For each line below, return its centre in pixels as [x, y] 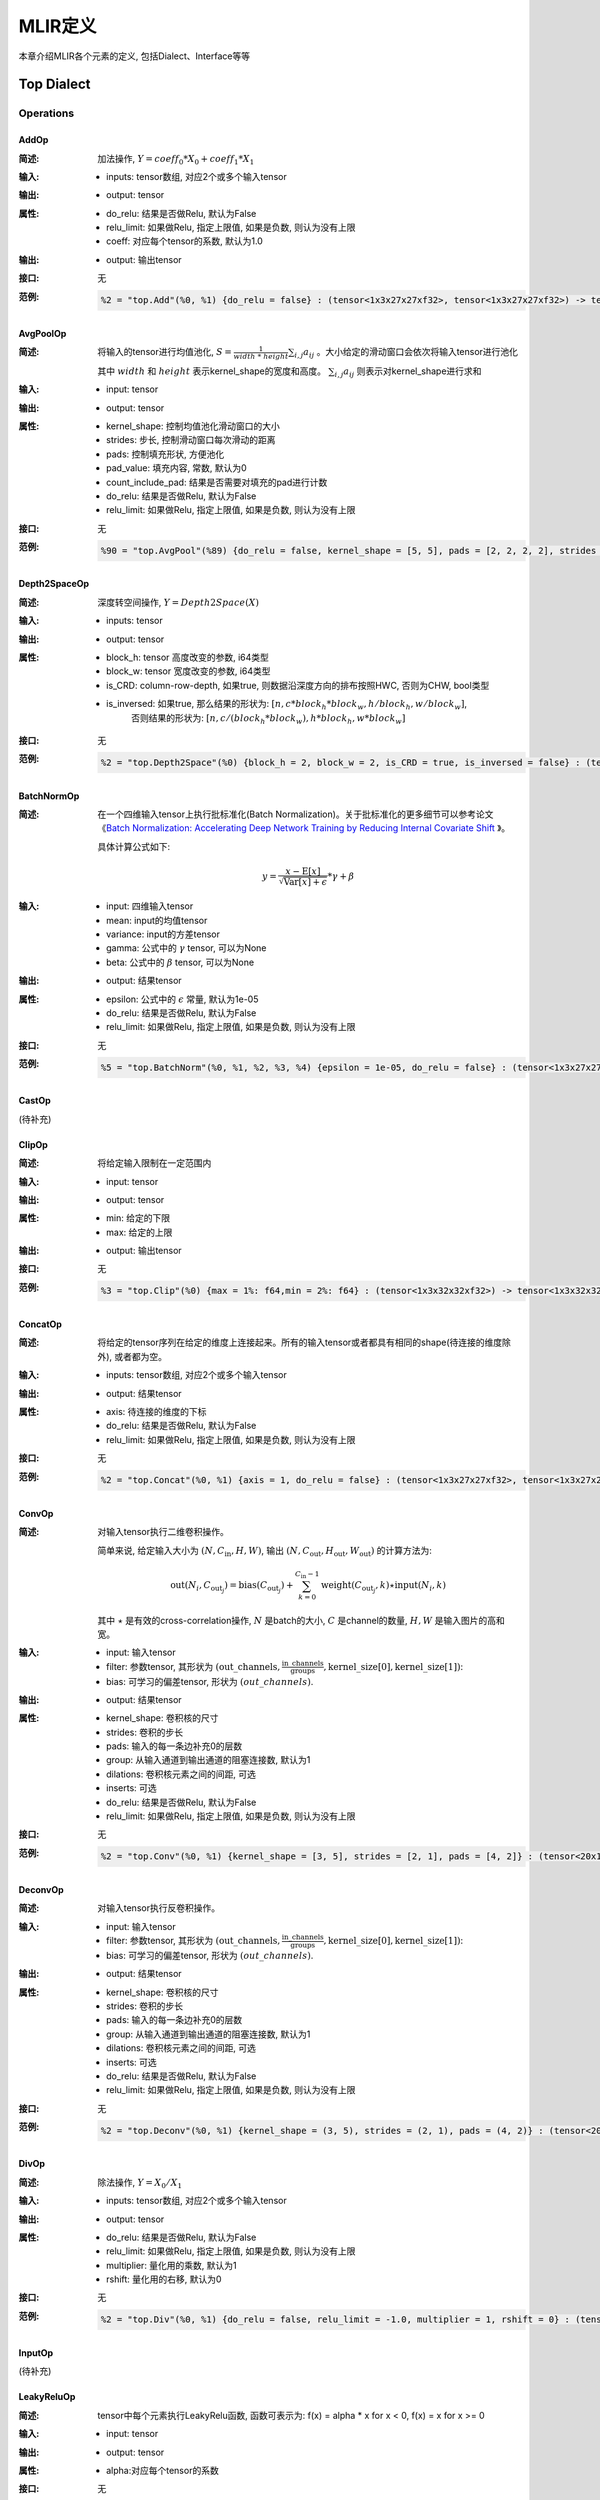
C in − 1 [307, 1574]
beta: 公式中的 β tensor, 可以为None [180, 962]
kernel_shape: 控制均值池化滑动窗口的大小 [193, 426]
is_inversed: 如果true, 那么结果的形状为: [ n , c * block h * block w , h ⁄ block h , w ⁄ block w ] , [286, 705]
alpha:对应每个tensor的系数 [162, 2470]
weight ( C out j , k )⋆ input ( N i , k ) [383, 1586]
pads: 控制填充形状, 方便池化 [165, 454]
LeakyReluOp [47, 2397]
